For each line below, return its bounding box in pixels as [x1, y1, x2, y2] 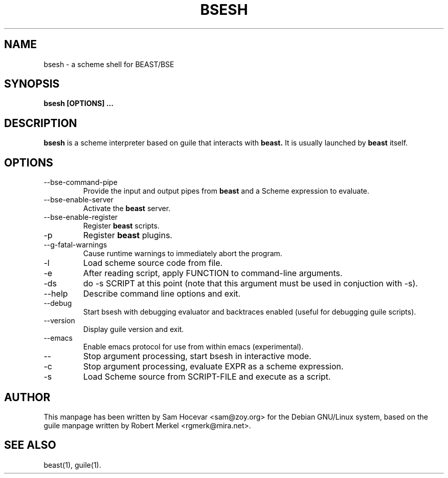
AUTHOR [4, 390, 51, 404]
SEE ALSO [4, 439, 56, 452]
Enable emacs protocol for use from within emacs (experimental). [83, 342, 304, 351]
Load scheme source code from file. [83, 258, 223, 268]
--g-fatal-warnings [43, 240, 107, 250]
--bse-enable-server [43, 195, 114, 204]
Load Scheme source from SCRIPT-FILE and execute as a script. [83, 371, 331, 382]
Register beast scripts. [83, 221, 160, 231]
